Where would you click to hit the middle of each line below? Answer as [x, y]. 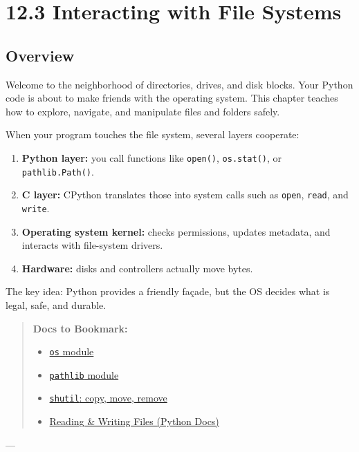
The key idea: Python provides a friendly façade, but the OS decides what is [168, 291]
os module [72, 351]
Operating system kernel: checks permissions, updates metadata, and [176, 231]
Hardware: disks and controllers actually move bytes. [137, 268]
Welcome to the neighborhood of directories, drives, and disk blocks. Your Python [179, 84]
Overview [40, 55]
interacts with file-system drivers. [92, 245]
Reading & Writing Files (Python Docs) [134, 421]
